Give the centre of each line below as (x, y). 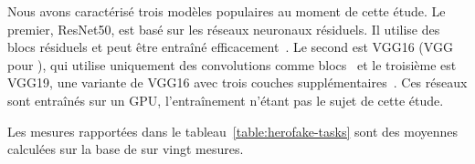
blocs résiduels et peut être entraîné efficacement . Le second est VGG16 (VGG (230, 47)
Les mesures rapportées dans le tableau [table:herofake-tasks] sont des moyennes (233, 131)
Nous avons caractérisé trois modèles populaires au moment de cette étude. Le (227, 11)
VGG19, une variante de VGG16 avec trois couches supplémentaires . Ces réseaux (237, 82)
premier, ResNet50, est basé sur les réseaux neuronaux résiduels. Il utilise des (224, 29)
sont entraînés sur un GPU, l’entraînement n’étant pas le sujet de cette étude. (226, 100)
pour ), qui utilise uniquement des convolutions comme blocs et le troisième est (232, 64)
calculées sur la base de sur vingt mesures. (126, 149)
